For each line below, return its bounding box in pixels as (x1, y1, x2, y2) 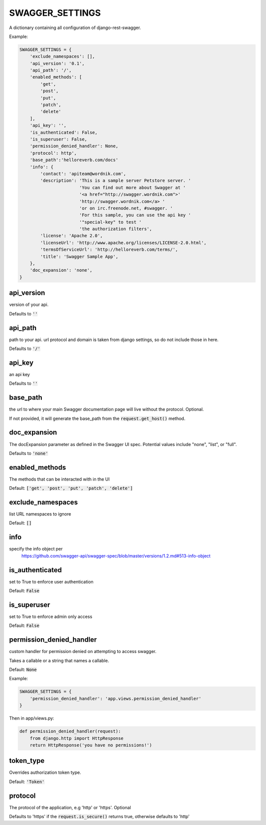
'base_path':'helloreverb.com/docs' (30, 157, 118, 163)
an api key (9, 371, 30, 377)
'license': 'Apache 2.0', (40, 233, 103, 239)
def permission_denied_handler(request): (19, 728, 121, 734)
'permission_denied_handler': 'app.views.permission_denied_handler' (30, 695, 201, 701)
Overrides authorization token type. (9, 769, 81, 776)
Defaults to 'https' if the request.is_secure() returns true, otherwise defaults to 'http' (9, 814, 190, 820)
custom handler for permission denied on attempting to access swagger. (9, 649, 157, 654)
